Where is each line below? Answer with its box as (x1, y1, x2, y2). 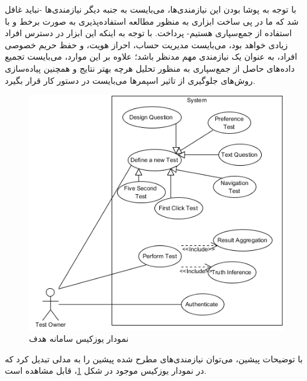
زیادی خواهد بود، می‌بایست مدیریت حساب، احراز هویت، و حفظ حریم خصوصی (5, 38, 288, 51)
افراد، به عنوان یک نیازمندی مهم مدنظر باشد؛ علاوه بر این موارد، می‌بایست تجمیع (5, 50, 297, 63)
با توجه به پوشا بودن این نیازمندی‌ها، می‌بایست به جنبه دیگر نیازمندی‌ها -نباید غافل (5, 3, 297, 15)
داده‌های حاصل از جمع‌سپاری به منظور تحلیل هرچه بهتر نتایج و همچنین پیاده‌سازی (5, 61, 295, 74)
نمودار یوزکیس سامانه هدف (29, 332, 129, 345)
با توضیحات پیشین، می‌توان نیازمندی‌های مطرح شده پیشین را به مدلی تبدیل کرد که (5, 352, 303, 365)
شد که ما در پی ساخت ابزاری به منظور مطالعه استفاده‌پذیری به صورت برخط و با (5, 14, 299, 27)
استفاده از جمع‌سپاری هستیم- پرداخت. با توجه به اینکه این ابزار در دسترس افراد (5, 27, 292, 39)
